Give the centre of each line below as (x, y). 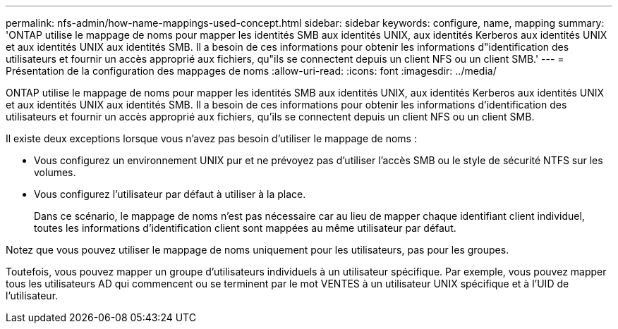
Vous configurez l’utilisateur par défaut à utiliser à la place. (170, 194)
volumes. (55, 172)
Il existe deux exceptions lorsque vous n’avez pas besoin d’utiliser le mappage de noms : (211, 138)
